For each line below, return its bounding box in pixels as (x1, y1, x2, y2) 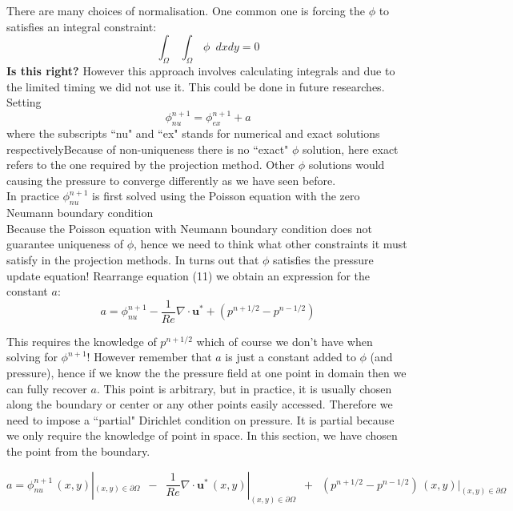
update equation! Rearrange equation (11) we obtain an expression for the (6, 267, 370, 284)
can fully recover (6, 380, 87, 396)
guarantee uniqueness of (6, 235, 124, 252)
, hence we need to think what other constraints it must (134, 235, 407, 252)
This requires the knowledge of (6, 332, 157, 349)
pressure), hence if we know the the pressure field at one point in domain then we (6, 364, 407, 381)
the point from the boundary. (6, 443, 150, 460)
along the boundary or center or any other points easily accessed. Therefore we (6, 396, 393, 412)
